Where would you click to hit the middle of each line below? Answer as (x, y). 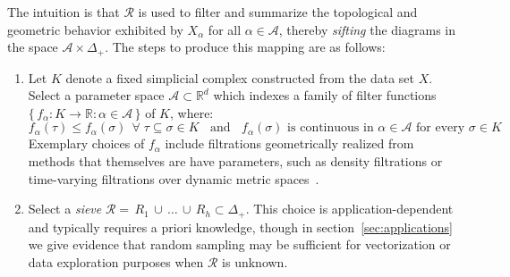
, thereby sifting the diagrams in (367, 29)
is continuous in (331, 128)
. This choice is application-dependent (349, 209)
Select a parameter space (96, 95)
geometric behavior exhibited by (95, 29)
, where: (192, 112)
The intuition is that (64, 12)
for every (441, 128)
